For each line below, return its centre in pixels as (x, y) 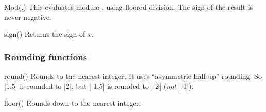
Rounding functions (46, 57)
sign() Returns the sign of (45, 34)
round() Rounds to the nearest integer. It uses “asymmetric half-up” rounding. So (133, 76)
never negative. (28, 17)
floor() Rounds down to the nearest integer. (73, 103)
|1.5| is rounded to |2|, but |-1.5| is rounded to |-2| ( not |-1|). (99, 86)
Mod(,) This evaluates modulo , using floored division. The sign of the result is (129, 7)
